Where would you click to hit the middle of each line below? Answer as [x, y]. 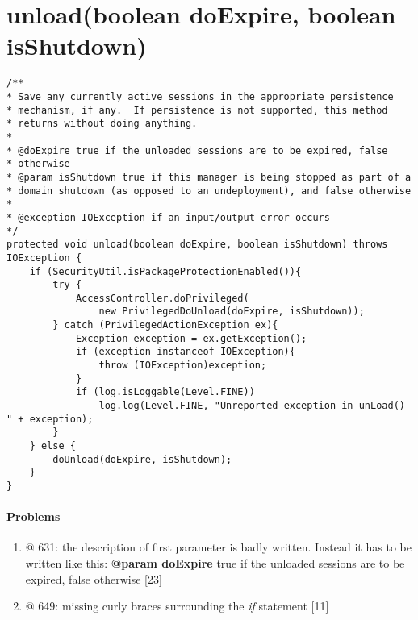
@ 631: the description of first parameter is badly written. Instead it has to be [218, 547]
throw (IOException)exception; [183, 366]
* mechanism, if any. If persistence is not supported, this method [197, 110]
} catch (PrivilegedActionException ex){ [165, 325]
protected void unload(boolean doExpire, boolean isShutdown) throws [197, 245]
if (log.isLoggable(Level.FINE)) [165, 392]
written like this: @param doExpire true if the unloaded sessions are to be [215, 563]
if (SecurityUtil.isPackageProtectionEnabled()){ [165, 271]
